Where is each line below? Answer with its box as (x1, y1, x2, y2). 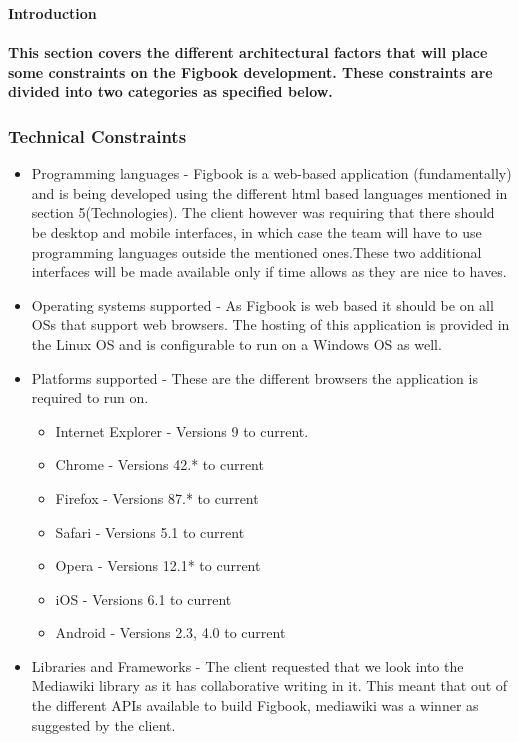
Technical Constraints (8, 123, 187, 148)
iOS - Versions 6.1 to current (55, 588, 232, 609)
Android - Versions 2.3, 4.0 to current (55, 622, 286, 643)
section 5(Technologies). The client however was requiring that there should (31, 202, 495, 223)
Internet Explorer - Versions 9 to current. (55, 420, 309, 441)
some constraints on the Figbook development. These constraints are (8, 61, 493, 82)
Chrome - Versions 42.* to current (55, 454, 264, 475)
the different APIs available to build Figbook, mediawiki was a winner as (31, 695, 479, 716)
